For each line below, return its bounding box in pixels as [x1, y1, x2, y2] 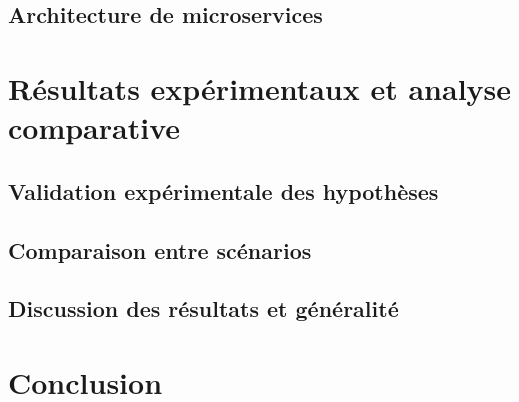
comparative [8, 107, 181, 148]
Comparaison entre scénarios [8, 234, 312, 265]
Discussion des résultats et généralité [8, 293, 399, 324]
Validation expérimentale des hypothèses [8, 175, 439, 206]
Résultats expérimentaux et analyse [8, 67, 512, 108]
